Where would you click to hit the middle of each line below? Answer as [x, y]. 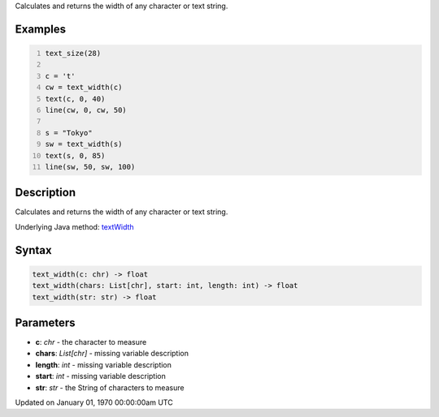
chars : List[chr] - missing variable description [112, 354]
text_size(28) [73, 53]
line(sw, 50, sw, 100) [90, 167]
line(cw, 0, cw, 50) [86, 110]
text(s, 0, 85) [75, 155]
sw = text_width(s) [84, 144]
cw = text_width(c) [84, 88]
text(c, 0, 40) [75, 99]
